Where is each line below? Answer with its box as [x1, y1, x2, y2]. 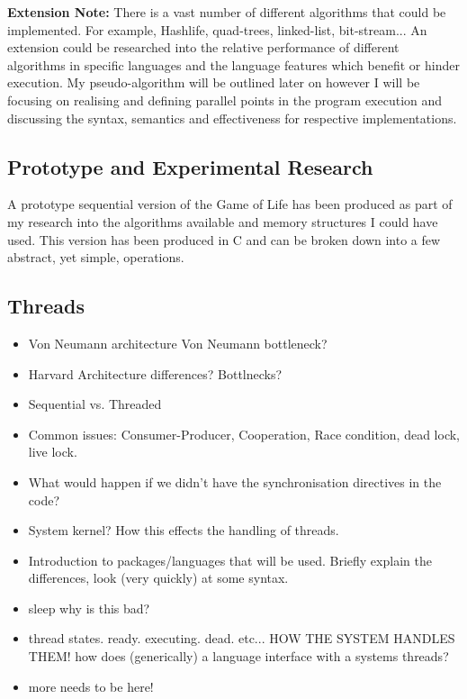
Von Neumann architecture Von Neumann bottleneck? [28, 333, 328, 352]
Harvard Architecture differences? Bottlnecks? [28, 364, 283, 383]
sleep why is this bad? [28, 598, 150, 617]
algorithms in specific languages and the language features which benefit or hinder [7, 55, 460, 74]
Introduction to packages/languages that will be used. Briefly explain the [28, 550, 432, 569]
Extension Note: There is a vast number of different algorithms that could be [7, 3, 446, 21]
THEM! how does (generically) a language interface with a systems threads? [28, 647, 449, 666]
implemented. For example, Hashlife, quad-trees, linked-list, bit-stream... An [7, 20, 427, 39]
